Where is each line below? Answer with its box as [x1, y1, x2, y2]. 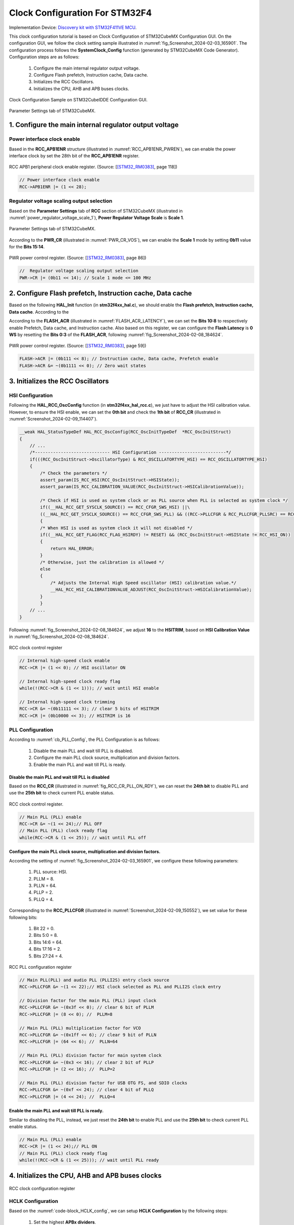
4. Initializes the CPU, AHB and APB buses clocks [9, 1172, 162, 1180]
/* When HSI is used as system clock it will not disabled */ [40, 525, 193, 531]
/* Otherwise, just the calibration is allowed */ [40, 559, 164, 565]
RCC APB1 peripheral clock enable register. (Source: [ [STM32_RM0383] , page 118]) [9, 164, 177, 170]
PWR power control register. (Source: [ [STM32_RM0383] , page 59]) [9, 343, 147, 349]
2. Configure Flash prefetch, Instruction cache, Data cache [9, 289, 192, 297]
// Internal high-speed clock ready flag [19, 679, 121, 684]
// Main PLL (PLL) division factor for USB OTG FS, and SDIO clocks [19, 1080, 188, 1085]
